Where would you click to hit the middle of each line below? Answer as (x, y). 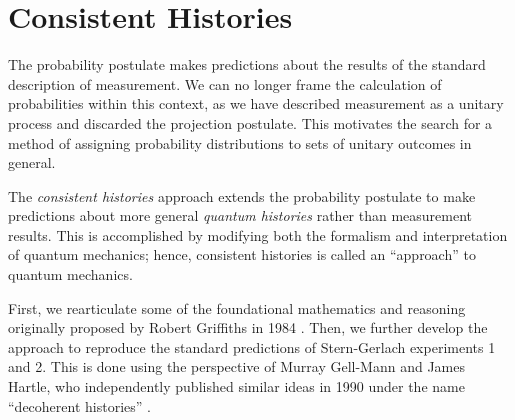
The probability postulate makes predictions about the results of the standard (247, 64)
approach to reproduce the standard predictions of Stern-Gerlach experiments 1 (252, 346)
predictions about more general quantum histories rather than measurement (240, 215)
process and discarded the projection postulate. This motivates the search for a (250, 122)
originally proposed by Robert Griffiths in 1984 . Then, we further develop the (248, 327)
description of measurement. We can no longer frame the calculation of (225, 83)
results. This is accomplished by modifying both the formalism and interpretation (258, 234)
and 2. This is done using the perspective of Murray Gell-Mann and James (236, 366)
